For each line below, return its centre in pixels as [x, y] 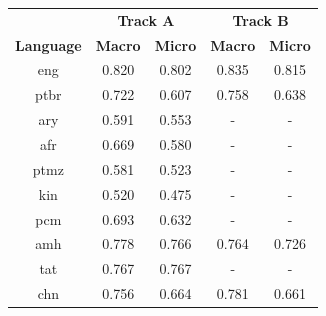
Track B [260, 19]
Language [48, 44]
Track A [146, 19]
